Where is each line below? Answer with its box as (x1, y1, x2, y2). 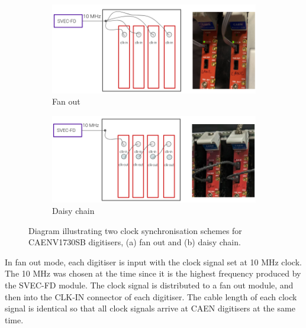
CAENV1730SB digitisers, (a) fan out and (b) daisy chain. (28, 236, 241, 248)
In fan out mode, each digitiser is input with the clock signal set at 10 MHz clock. (5, 255, 302, 268)
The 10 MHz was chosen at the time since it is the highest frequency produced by (5, 267, 301, 280)
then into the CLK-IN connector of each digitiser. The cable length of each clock (5, 290, 297, 303)
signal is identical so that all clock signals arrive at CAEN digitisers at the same (5, 302, 295, 314)
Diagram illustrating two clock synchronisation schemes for (28, 224, 242, 236)
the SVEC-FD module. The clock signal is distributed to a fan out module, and (5, 279, 294, 291)
